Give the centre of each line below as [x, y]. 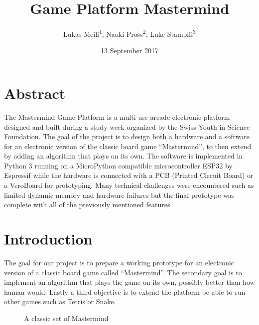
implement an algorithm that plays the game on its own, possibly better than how [129, 282]
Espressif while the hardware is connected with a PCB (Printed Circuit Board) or [129, 175]
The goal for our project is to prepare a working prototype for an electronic [119, 262]
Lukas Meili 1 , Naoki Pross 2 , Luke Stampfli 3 [129, 33]
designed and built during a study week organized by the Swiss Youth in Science [127, 126]
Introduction [48, 239]
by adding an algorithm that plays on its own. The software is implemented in [124, 156]
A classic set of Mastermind [66, 318]
